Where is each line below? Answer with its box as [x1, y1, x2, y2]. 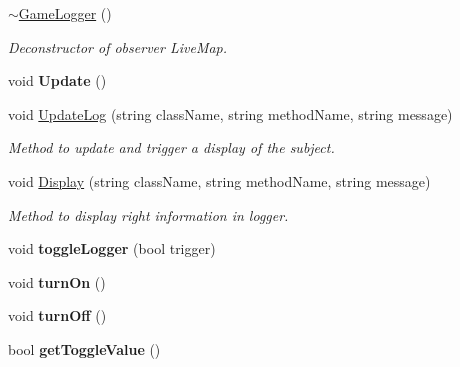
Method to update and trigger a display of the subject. [8, 137, 335, 158]
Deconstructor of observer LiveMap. [8, 36, 228, 57]
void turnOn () [8, 271, 106, 292]
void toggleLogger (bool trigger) [8, 238, 216, 259]
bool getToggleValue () [8, 338, 161, 359]
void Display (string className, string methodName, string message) [8, 170, 431, 191]
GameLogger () [18, 3, 112, 23]
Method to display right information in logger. [8, 204, 289, 225]
